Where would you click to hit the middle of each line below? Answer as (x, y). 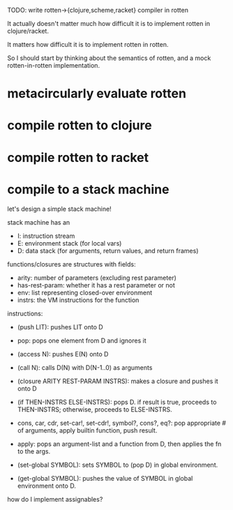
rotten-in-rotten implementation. (53, 65)
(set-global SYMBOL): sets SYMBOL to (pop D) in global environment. (118, 465)
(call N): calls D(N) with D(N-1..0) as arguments (85, 367)
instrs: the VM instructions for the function (78, 300)
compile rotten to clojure (80, 126)
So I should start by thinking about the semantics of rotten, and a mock (109, 58)
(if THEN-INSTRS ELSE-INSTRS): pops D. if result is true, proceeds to (117, 402)
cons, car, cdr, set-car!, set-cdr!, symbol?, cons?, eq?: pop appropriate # (122, 423)
